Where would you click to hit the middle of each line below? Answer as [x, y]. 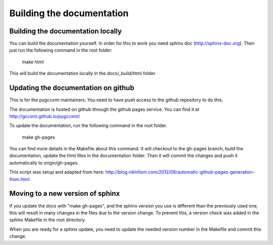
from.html [19, 179]
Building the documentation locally [66, 31]
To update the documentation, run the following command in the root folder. [88, 126]
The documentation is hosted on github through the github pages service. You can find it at [104, 109]
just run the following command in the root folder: [61, 50]
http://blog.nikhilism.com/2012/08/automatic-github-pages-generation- [180, 172]
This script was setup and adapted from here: [57, 172]
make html [33, 62]
